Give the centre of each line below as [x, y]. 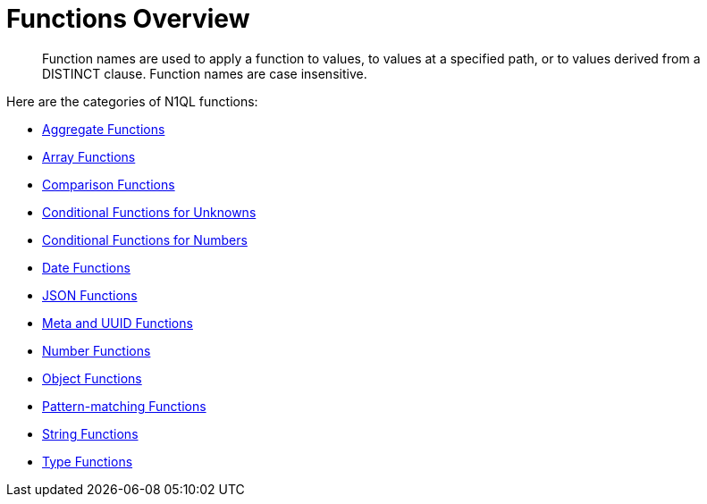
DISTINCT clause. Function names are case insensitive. [205, 73]
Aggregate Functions [104, 129]
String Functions [90, 433]
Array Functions [89, 156]
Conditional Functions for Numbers [145, 239]
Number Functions [97, 350]
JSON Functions [90, 295]
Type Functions [88, 461]
